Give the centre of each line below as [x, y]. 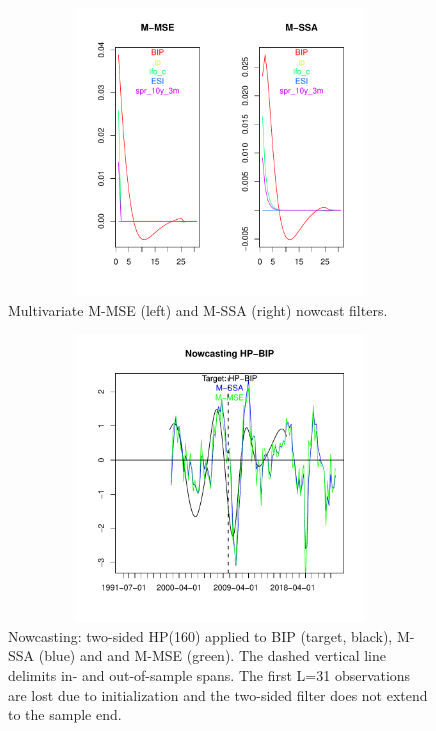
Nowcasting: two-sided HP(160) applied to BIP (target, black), [200, 635]
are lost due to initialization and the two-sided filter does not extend [218, 694]
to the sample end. [65, 714]
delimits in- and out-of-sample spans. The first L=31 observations [209, 674]
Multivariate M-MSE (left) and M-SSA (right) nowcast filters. [198, 309]
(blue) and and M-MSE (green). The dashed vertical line [212, 655]
